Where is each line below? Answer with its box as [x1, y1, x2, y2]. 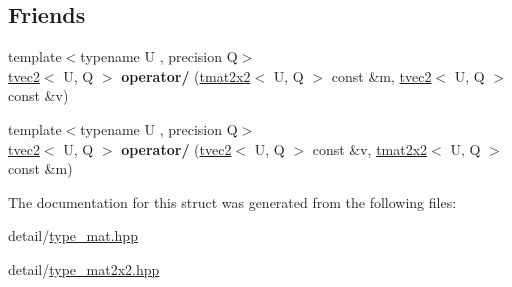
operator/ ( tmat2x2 [121, 65, 251, 86]
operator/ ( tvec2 [121, 138, 232, 159]
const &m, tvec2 [331, 65, 432, 86]
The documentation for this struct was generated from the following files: [8, 191, 457, 212]
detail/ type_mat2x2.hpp [8, 258, 160, 279]
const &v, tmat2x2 [312, 138, 428, 159]
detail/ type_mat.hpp [8, 225, 138, 246]
